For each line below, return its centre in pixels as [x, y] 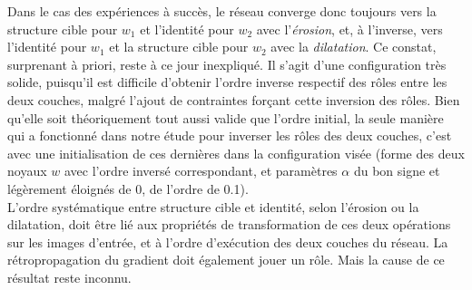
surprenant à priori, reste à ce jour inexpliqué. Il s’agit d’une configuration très [227, 64]
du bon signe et [397, 171]
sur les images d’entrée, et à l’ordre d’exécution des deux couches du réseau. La [228, 242]
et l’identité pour [187, 29]
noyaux [27, 171]
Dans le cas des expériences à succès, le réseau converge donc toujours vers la [222, 11]
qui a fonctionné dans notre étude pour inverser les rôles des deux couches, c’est [230, 135]
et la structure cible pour [179, 47]
